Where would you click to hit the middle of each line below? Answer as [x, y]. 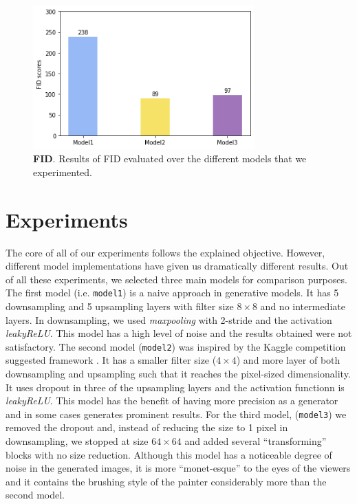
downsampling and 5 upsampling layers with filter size [120, 306]
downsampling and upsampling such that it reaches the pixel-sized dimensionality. [178, 373]
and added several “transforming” [256, 441]
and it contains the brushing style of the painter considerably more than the [166, 481]
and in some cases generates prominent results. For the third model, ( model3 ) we [176, 414]
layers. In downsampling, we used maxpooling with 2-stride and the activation [169, 319]
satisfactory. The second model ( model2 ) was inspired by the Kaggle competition [176, 346]
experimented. [63, 172]
